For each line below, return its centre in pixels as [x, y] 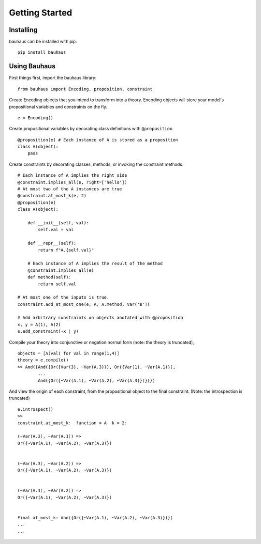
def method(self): [49, 277]
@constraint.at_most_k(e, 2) [52, 196]
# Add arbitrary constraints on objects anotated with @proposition [100, 318]
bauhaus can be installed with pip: [43, 42]
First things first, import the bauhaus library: [53, 78]
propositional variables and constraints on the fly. [58, 107]
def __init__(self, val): [58, 223]
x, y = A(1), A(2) [39, 324]
